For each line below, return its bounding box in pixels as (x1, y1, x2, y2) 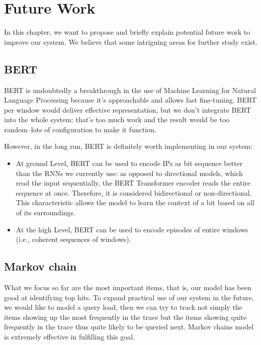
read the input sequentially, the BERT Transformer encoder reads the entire (16, 178, 251, 188)
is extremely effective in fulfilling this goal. (4, 331, 135, 341)
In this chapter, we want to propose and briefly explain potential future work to (4, 27, 250, 37)
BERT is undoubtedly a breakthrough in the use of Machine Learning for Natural (4, 84, 256, 95)
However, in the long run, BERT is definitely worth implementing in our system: (4, 141, 252, 151)
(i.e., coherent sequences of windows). (16, 234, 131, 244)
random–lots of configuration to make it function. (4, 124, 156, 134)
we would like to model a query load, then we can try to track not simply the (4, 302, 242, 312)
